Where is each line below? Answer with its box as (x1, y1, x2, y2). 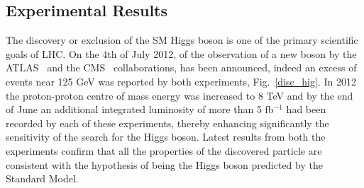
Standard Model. (6, 171, 79, 186)
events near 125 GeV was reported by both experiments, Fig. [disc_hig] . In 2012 (6, 74, 356, 88)
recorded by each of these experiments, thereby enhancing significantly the (6, 115, 329, 130)
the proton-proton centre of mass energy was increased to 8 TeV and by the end (6, 88, 353, 102)
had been (286, 102, 326, 117)
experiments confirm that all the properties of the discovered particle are (6, 143, 322, 158)
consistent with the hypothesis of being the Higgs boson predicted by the (6, 157, 323, 172)
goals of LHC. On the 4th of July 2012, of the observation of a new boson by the (6, 46, 357, 61)
